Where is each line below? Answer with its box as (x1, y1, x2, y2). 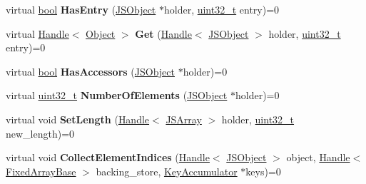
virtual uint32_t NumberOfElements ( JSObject (6, 88, 228, 103)
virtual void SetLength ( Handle (6, 111, 150, 126)
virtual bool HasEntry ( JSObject (6, 2, 156, 16)
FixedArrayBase (6, 163, 76, 178)
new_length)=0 (6, 126, 75, 140)
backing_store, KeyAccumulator (96, 163, 238, 178)
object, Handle (286, 150, 350, 165)
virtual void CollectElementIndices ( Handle (6, 150, 210, 165)
